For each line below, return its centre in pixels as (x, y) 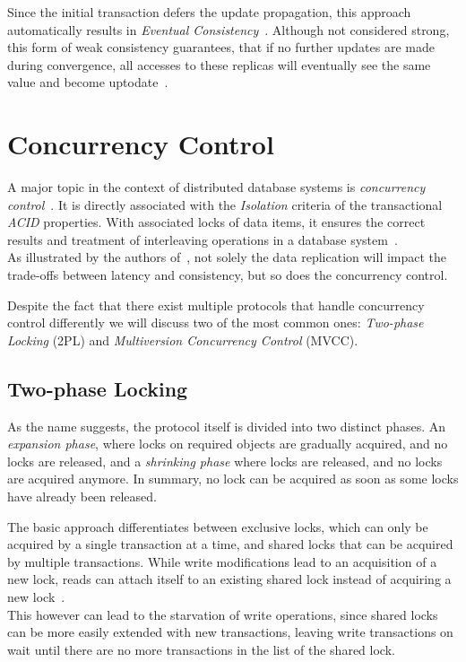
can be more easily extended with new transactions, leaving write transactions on (230, 632)
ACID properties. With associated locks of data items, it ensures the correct (216, 222)
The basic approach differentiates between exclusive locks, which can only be (218, 526)
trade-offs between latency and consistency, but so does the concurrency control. (228, 275)
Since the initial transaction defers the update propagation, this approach (209, 12)
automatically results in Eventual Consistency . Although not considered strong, (229, 29)
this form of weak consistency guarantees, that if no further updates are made (221, 47)
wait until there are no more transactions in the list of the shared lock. (201, 649)
